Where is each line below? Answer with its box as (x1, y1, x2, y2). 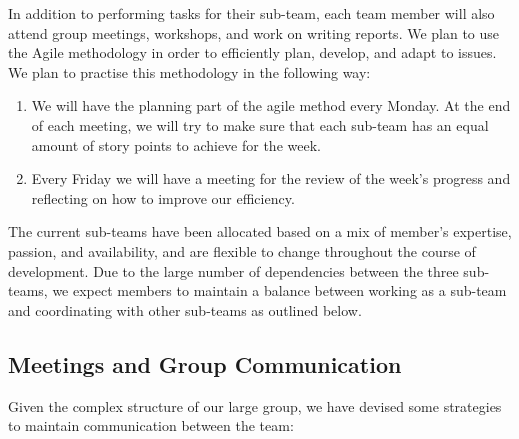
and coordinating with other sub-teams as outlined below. (8, 299, 362, 320)
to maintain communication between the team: (8, 415, 294, 436)
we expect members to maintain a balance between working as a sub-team (52, 280, 507, 301)
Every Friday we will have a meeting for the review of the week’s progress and (31, 168, 511, 189)
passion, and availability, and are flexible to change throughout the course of (8, 240, 476, 261)
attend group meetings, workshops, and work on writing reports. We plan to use (8, 22, 500, 43)
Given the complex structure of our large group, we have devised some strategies (8, 395, 502, 416)
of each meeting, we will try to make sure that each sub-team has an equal (31, 114, 489, 135)
